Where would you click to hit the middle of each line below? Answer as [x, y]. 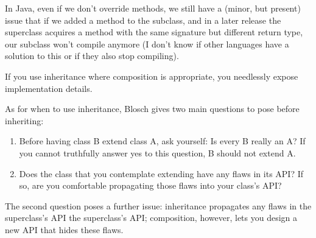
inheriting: [24, 120]
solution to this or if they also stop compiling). [92, 56]
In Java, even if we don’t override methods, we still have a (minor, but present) [153, 8]
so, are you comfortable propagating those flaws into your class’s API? [150, 185]
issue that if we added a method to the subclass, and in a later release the [143, 20]
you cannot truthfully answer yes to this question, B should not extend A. [157, 152]
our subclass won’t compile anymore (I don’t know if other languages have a [147, 44]
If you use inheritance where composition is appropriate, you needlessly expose [152, 76]
